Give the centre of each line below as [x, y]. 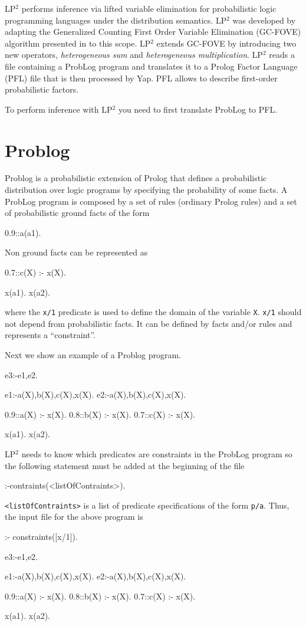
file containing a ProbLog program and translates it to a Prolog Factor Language [151, 66]
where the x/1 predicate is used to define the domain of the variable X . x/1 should [153, 312]
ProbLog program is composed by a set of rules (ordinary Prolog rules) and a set [151, 201]
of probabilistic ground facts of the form [77, 213]
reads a [282, 55]
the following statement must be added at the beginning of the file [125, 465]
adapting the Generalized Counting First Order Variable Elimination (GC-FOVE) [153, 32]
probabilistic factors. [42, 89]
